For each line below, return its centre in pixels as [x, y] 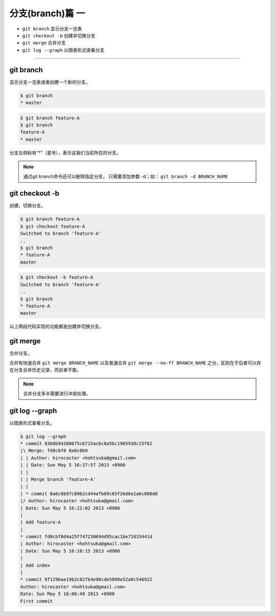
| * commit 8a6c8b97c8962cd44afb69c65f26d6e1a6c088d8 [89, 493]
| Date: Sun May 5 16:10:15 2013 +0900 [70, 551]
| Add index [35, 565]
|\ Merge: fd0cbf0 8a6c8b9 [54, 451]
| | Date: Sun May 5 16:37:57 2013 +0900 [73, 465]
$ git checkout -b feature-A [57, 277]
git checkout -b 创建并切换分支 [59, 35]
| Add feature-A [41, 522]
